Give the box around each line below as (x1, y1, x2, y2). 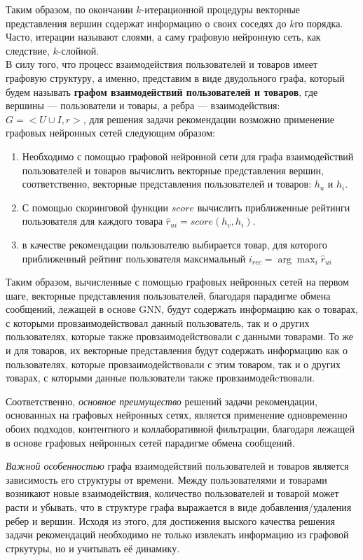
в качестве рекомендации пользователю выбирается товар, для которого (22, 237, 327, 251)
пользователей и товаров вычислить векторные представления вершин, (22, 162, 324, 177)
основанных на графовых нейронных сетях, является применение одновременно (6, 407, 348, 422)
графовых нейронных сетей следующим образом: (6, 125, 215, 140)
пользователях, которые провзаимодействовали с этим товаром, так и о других (6, 356, 341, 371)
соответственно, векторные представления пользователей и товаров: (22, 176, 312, 191)
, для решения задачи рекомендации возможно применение (83, 111, 334, 126)
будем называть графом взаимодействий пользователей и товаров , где (6, 84, 318, 99)
